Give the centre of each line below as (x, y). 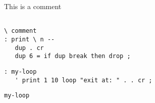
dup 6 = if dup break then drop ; (73, 56)
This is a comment (33, 6)
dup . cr (29, 48)
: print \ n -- (30, 39)
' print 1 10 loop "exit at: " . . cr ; (84, 80)
